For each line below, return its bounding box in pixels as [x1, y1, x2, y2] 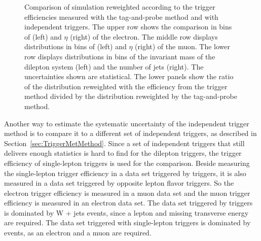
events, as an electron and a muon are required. [4, 227, 152, 238]
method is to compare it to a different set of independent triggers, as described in [4, 128, 257, 139]
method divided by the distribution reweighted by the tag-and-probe [24, 91, 237, 101]
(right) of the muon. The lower [135, 41, 230, 52]
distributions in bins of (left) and [24, 41, 127, 52]
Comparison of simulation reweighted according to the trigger [24, 2, 215, 12]
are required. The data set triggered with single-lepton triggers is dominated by [4, 217, 251, 228]
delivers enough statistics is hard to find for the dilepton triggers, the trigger [4, 148, 242, 158]
